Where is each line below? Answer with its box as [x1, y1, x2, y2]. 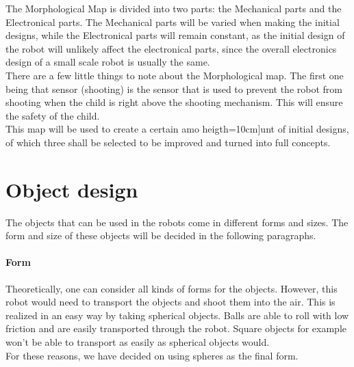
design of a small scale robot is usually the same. [5, 55, 210, 69]
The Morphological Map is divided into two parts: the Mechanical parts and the [5, 1, 342, 15]
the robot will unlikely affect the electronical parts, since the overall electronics [5, 41, 337, 55]
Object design [5, 175, 138, 203]
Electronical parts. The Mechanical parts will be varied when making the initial [5, 14, 340, 29]
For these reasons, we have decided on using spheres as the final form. [5, 348, 299, 362]
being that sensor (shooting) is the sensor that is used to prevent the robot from [5, 81, 342, 96]
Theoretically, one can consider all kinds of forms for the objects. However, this [5, 281, 338, 295]
